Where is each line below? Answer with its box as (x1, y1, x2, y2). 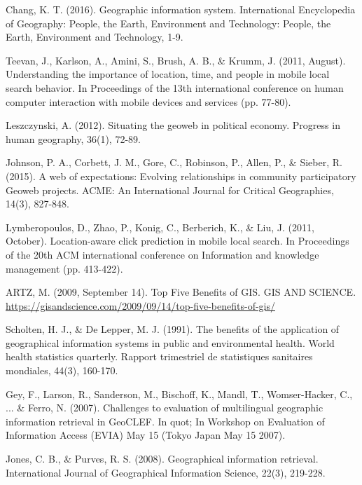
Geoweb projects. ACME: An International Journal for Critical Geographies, (6, 182, 334, 197)
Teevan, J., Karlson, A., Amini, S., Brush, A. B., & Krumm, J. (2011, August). (6, 53, 346, 67)
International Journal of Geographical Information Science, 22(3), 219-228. (6, 465, 326, 479)
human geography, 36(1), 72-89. (6, 131, 141, 146)
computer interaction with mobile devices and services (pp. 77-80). (6, 94, 291, 109)
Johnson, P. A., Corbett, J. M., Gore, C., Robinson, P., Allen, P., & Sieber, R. (6, 155, 342, 170)
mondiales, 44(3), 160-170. (6, 363, 118, 378)
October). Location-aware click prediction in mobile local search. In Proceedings (6, 233, 349, 248)
